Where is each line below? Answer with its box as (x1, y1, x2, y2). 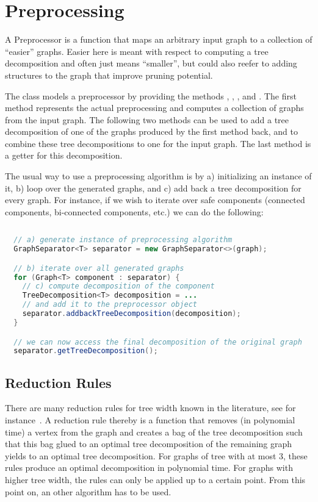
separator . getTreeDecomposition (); (13, 346, 158, 356)
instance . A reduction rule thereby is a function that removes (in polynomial (5, 414, 295, 426)
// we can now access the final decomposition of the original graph (13, 337, 302, 346)
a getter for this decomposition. (5, 149, 123, 162)
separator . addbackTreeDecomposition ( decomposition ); (22, 309, 241, 318)
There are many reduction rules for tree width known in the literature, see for (5, 401, 296, 414)
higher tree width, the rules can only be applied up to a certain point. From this (5, 473, 306, 486)
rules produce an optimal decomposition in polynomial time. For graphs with (5, 461, 293, 474)
